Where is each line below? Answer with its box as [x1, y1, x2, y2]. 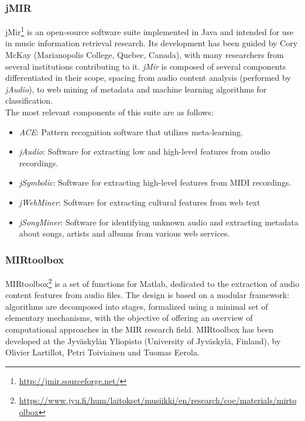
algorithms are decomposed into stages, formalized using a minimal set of [5, 300, 268, 312]
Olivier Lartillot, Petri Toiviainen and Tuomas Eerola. [5, 346, 200, 358]
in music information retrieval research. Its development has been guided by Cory [5, 37, 298, 49]
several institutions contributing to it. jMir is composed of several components [5, 60, 286, 72]
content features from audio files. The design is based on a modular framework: [5, 289, 290, 301]
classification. [5, 94, 53, 107]
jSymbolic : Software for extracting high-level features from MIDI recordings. [19, 176, 292, 189]
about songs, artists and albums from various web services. [19, 227, 230, 239]
